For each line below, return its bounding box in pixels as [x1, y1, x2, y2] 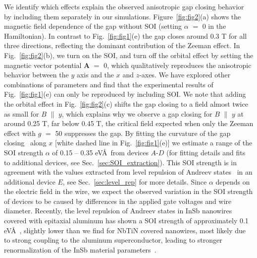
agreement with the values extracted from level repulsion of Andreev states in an [4, 167, 253, 177]
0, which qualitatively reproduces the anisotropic [103, 60, 252, 70]
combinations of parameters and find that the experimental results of [4, 79, 213, 89]
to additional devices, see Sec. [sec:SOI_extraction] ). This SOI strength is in [4, 157, 237, 167]
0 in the [202, 21, 226, 31]
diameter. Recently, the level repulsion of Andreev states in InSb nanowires [4, 205, 232, 216]
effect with [4, 128, 36, 138]
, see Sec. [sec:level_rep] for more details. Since [62, 176, 207, 187]
